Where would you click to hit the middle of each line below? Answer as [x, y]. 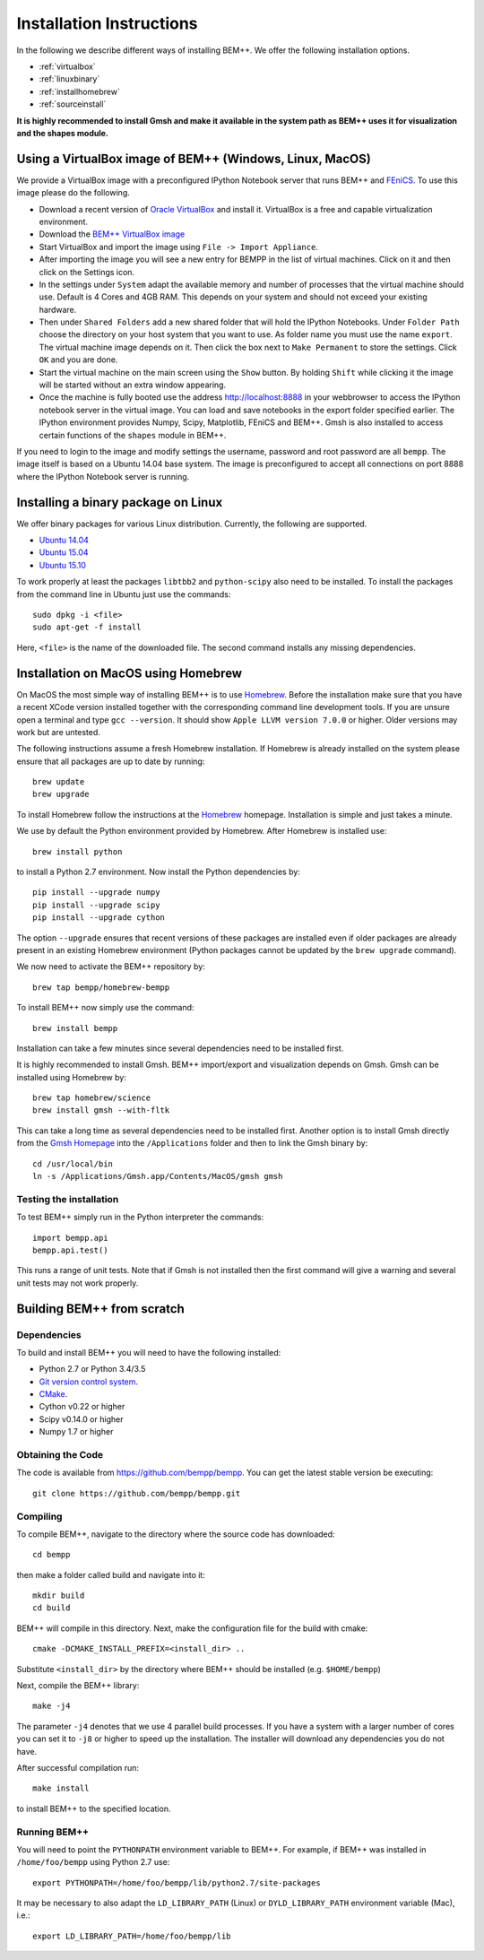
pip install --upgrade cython [99, 918]
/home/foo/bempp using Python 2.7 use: [93, 1862]
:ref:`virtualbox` [67, 66]
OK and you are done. [78, 360]
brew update [59, 782]
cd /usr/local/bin [73, 1164]
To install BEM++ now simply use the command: [105, 1008]
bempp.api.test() [70, 1250]
